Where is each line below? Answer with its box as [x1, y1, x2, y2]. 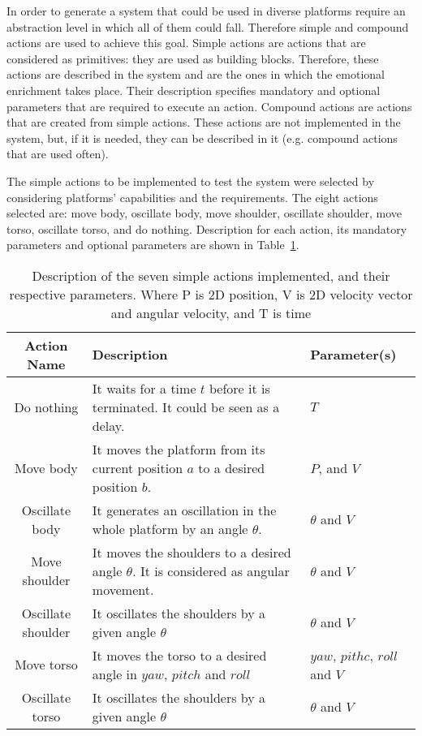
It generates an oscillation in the [92, 500, 277, 519]
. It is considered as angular [132, 561, 290, 580]
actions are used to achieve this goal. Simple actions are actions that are [6, 34, 366, 51]
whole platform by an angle [92, 519, 248, 538]
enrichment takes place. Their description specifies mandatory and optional [6, 81, 381, 98]
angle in [92, 664, 137, 683]
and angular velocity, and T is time [110, 303, 312, 322]
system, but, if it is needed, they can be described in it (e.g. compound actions [6, 129, 398, 146]
